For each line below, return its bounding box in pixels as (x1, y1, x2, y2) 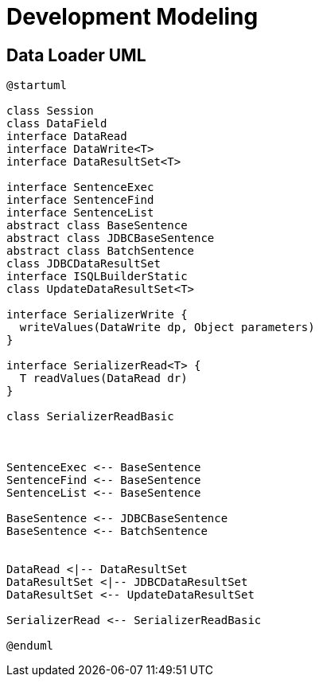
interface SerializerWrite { (6, 308, 188, 322)
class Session (6, 104, 94, 118)
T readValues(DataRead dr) (19, 372, 188, 385)
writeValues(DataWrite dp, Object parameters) (19, 321, 315, 334)
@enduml (6, 639, 54, 653)
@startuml (6, 79, 67, 92)
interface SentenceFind (6, 193, 154, 207)
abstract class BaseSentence (6, 219, 188, 232)
